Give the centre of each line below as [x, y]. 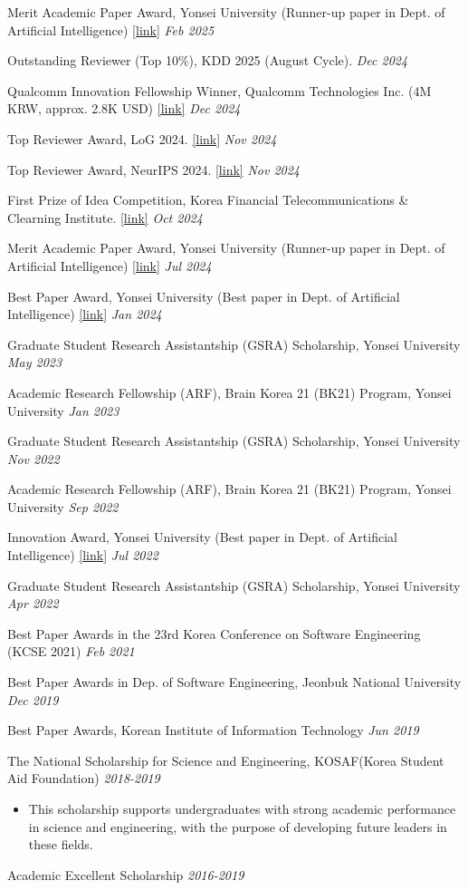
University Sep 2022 [63, 506]
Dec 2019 [33, 699]
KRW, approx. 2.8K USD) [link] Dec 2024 [124, 108]
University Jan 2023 [63, 410]
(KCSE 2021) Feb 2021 [71, 651]
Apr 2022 [33, 603]
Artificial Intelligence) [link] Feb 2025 [111, 29]
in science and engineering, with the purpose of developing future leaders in [238, 826]
